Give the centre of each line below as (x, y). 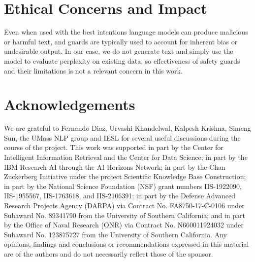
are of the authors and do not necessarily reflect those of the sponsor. (109, 253)
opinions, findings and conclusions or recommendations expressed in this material (127, 244)
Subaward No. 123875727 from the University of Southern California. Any (115, 234)
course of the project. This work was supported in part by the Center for (114, 147)
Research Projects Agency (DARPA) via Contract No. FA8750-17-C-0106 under (124, 205)
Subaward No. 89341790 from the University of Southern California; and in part (125, 215)
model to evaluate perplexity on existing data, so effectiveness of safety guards (122, 60)
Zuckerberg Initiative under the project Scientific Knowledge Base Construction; (125, 176)
